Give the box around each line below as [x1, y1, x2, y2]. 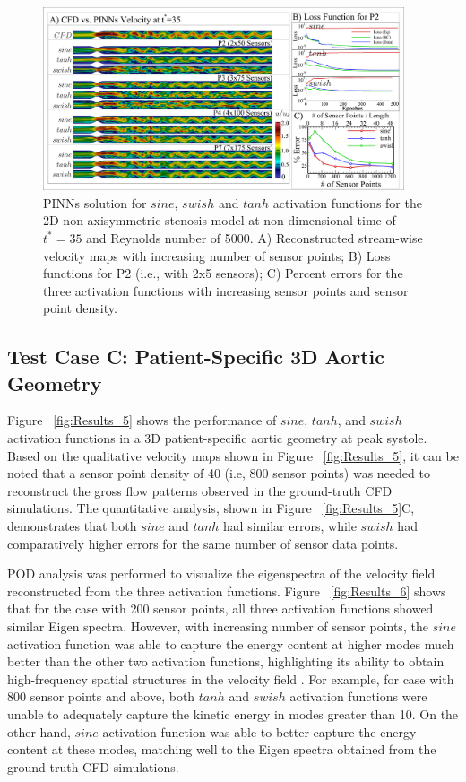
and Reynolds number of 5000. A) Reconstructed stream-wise [86, 228, 423, 247]
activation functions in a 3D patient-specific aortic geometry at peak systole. [7, 429, 427, 447]
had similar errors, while [223, 517, 357, 535]
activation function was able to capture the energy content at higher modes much [7, 634, 454, 653]
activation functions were [289, 687, 427, 706]
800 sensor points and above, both [7, 687, 195, 706]
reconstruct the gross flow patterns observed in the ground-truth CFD [7, 481, 393, 500]
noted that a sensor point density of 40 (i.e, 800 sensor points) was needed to [7, 464, 430, 482]
